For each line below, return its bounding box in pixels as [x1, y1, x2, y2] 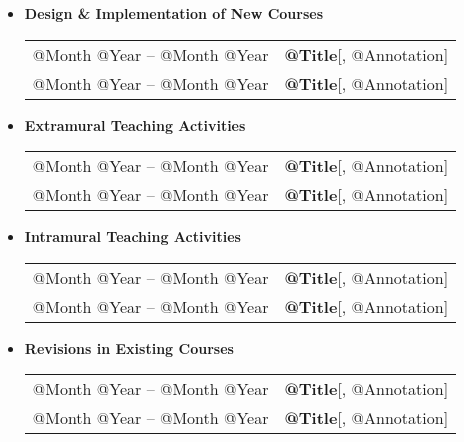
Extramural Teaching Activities [24, 114, 246, 135]
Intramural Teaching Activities [24, 226, 241, 247]
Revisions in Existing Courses [24, 337, 234, 358]
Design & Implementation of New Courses [24, 3, 323, 23]
